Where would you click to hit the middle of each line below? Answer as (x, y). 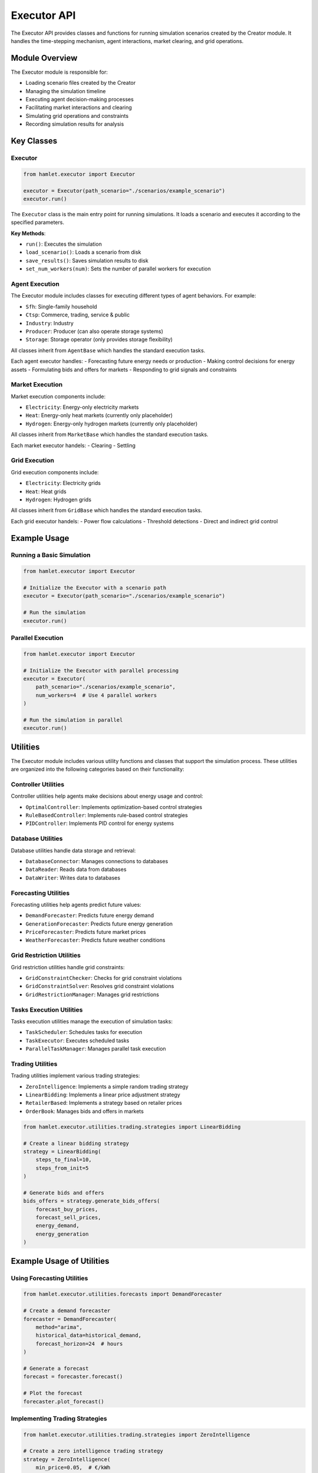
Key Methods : (28, 233)
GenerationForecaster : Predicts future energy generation (99, 924)
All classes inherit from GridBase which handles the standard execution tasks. (107, 510)
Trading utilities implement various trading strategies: (75, 1076)
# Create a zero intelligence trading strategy (93, 1451)
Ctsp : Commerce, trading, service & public (78, 315)
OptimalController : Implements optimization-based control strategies (114, 807)
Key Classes (34, 141)
